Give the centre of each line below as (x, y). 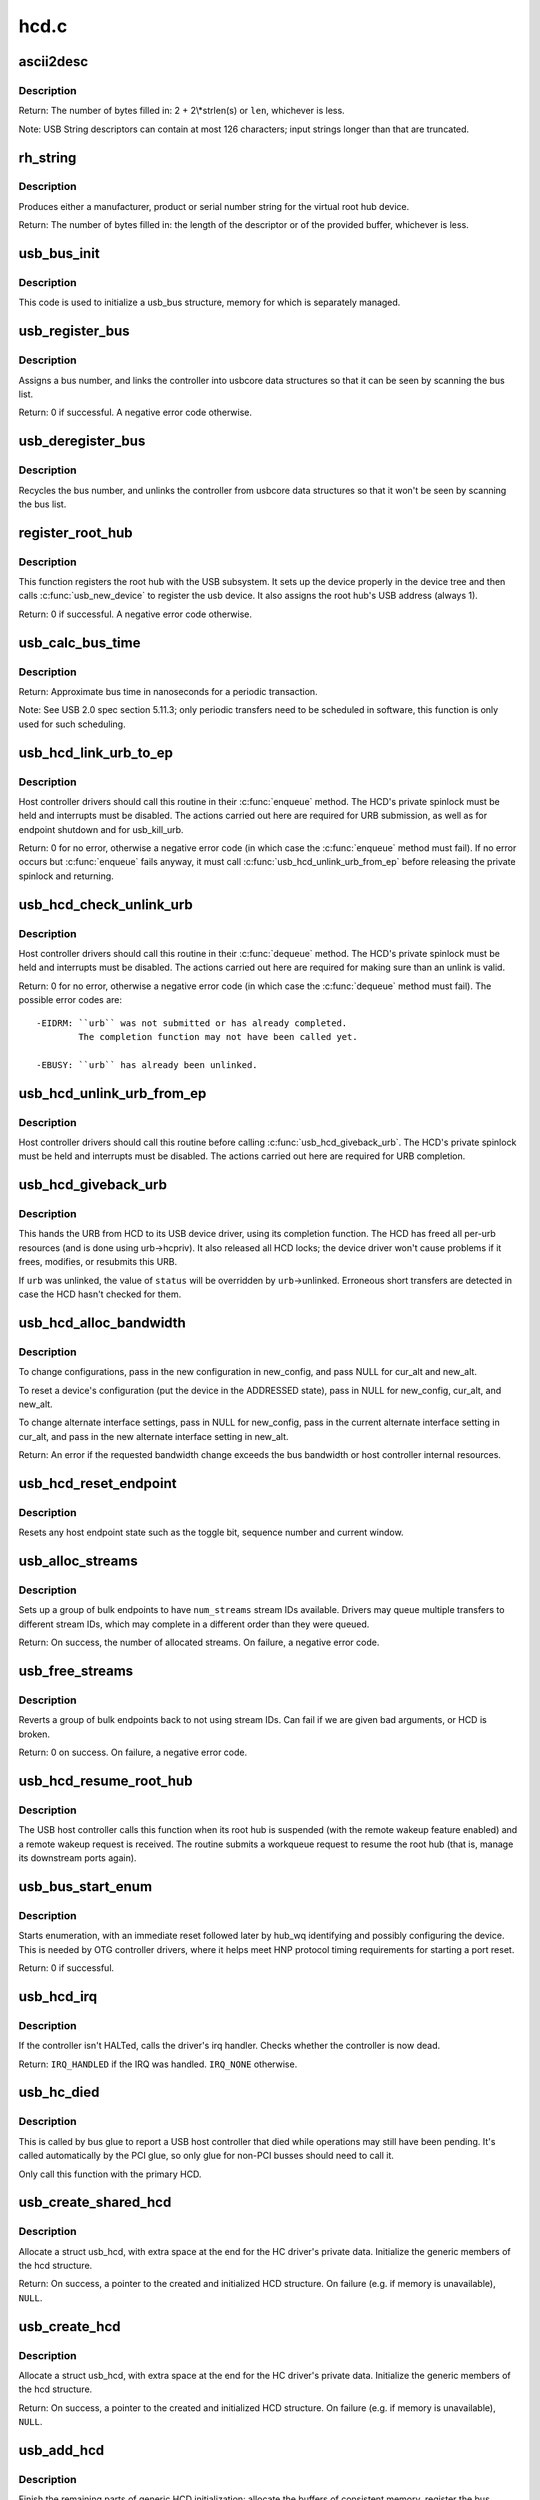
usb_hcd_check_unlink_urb (106, 904)
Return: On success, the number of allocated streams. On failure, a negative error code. (199, 1642)
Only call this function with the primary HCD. (110, 2174)
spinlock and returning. (66, 876)
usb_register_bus (74, 331)
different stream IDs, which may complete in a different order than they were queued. (194, 1624)
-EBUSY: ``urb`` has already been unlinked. (147, 1064)
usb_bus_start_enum (85, 1886)
